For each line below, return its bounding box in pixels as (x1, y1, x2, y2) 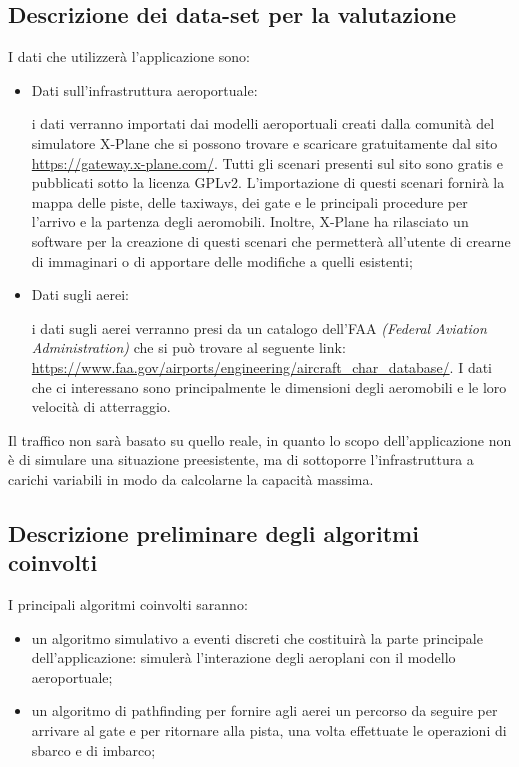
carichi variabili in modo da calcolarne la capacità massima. (8, 468, 374, 489)
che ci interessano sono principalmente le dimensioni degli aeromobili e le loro (31, 376, 507, 397)
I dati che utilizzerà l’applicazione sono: (8, 46, 251, 67)
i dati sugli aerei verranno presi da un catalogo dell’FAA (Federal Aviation (31, 317, 487, 338)
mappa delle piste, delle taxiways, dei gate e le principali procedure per (31, 191, 468, 212)
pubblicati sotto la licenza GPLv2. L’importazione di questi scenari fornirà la (31, 172, 505, 193)
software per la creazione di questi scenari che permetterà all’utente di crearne (31, 230, 511, 251)
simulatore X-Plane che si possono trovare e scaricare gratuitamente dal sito (31, 132, 498, 153)
